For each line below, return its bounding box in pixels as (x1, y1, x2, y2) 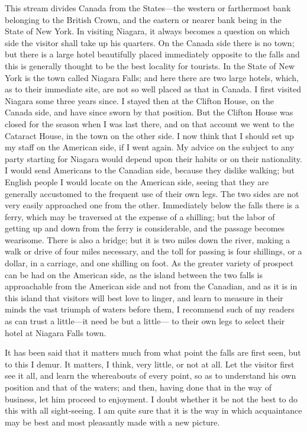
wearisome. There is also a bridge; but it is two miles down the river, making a (5, 233, 290, 246)
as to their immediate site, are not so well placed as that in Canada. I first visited (5, 83, 302, 95)
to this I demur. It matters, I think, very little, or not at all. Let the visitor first (5, 357, 295, 370)
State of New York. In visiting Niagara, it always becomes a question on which (5, 25, 290, 37)
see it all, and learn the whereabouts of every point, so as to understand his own (5, 369, 296, 382)
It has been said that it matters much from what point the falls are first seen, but (5, 346, 301, 359)
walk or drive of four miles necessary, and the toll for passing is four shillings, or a (5, 245, 302, 257)
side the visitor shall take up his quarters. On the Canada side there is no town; (5, 36, 295, 49)
